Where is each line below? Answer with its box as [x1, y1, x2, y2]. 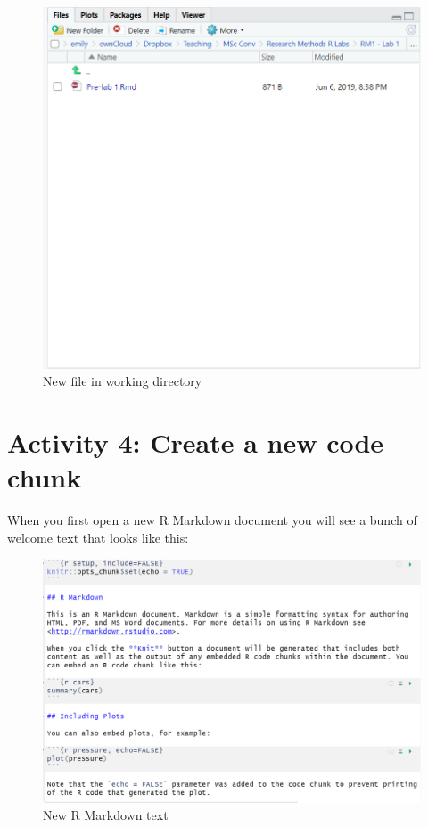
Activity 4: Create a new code [7, 424, 384, 461]
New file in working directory [43, 372, 202, 390]
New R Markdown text [43, 806, 169, 824]
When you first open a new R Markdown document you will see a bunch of [7, 511, 417, 529]
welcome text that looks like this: [7, 528, 189, 546]
